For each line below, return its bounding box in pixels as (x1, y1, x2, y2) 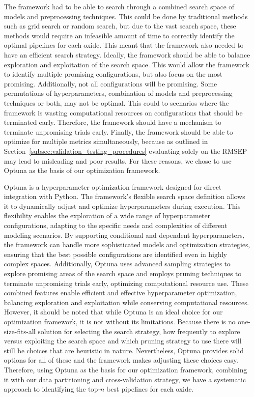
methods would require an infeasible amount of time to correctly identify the (4, 30, 235, 40)
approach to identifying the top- (4, 384, 101, 394)
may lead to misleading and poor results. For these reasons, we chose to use (4, 155, 231, 166)
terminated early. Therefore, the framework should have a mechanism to (4, 117, 222, 127)
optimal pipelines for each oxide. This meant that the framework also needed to (4, 40, 244, 50)
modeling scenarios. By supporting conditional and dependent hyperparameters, (4, 229, 245, 240)
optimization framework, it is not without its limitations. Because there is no (4, 316, 236, 326)
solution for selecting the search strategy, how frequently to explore (38, 326, 240, 336)
